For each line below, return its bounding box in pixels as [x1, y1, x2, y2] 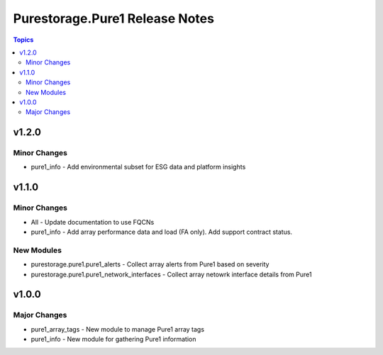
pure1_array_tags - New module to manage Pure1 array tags [30, 325, 205, 333]
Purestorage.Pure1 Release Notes [13, 11, 214, 26]
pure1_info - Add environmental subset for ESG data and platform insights [30, 163, 246, 171]
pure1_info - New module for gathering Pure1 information [30, 335, 196, 344]
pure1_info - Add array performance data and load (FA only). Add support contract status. [30, 227, 293, 236]
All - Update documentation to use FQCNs [30, 218, 155, 226]
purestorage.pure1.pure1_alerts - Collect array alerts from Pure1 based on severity [30, 260, 270, 269]
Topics [13, 35, 34, 44]
